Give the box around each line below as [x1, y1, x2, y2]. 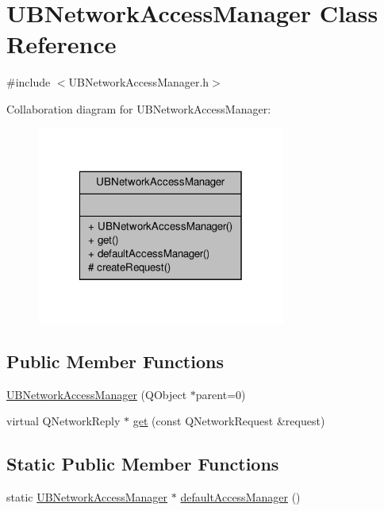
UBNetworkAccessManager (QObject [6, 386, 187, 402]
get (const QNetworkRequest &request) [132, 413, 325, 429]
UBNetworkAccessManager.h [68, 74, 209, 90]
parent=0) [195, 386, 246, 402]
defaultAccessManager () [180, 489, 301, 505]
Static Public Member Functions [6, 451, 279, 476]
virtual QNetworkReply [6, 413, 121, 429]
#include [6, 74, 51, 90]
